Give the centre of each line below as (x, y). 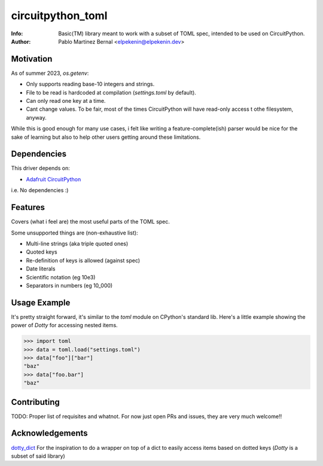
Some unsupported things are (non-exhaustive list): (74, 233)
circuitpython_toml (59, 16)
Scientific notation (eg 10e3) (61, 277)
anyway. (36, 117)
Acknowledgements (49, 433)
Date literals (41, 269)
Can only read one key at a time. (66, 101)
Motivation (32, 59)
